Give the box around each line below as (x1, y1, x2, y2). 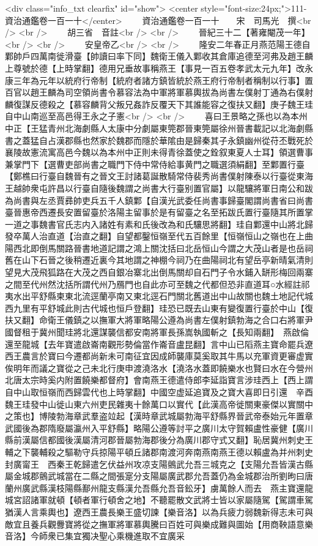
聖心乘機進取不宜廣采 (98, 529, 185, 542)
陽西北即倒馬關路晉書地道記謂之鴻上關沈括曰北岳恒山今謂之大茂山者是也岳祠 (5, 241, 313, 254)
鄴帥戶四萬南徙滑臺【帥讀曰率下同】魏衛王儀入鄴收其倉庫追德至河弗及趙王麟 (5, 50, 313, 62)
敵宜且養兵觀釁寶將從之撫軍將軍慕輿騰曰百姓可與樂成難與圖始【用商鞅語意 (5, 517, 305, 530)
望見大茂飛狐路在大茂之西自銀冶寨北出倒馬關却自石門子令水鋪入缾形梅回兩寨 (5, 266, 313, 279)
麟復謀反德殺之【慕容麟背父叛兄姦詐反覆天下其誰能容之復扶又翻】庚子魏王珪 (5, 97, 313, 110)
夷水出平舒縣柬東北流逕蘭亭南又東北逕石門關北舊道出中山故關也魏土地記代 (5, 290, 305, 302)
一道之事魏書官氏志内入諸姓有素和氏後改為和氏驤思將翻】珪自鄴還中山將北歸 (5, 217, 313, 230)
